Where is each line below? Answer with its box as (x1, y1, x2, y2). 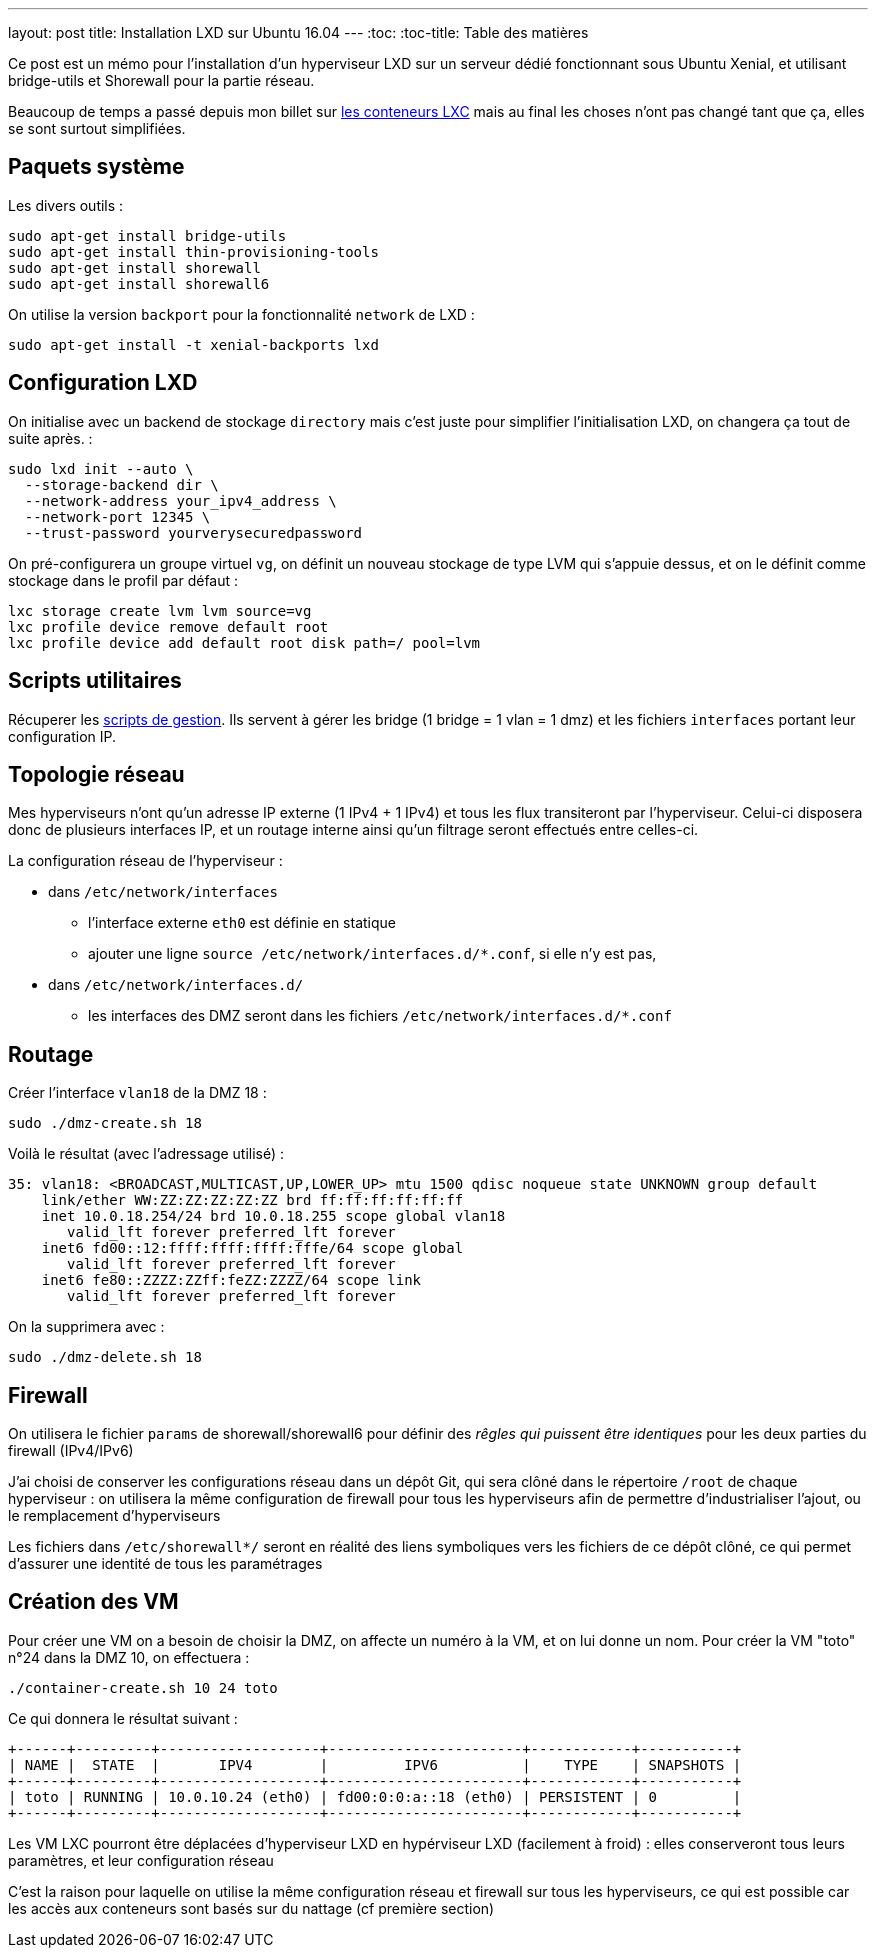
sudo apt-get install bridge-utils (8, 227, 287, 244)
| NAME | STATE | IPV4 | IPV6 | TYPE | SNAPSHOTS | (8, 1756, 742, 1773)
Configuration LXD (8, 370, 198, 396)
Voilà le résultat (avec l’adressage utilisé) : (8, 1145, 285, 1163)
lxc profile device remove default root (8, 618, 329, 635)
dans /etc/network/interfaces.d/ (48, 976, 304, 994)
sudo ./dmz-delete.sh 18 (8, 1349, 202, 1366)
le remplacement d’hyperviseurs (8, 1507, 221, 1525)
